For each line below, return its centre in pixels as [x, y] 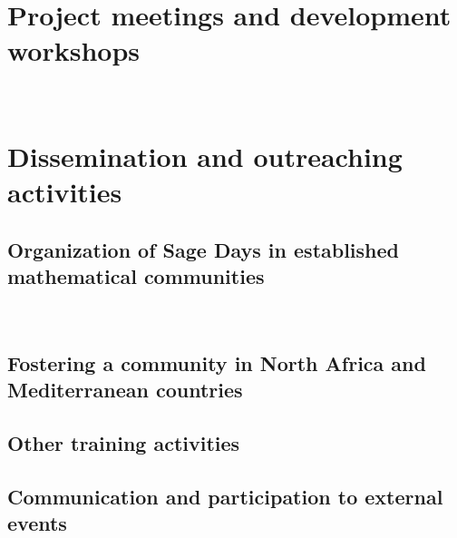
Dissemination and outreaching [205, 157]
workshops [74, 50]
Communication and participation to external [225, 496]
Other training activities [124, 443]
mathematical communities [136, 276]
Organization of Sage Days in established [204, 249]
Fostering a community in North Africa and [217, 363]
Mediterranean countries [125, 390]
